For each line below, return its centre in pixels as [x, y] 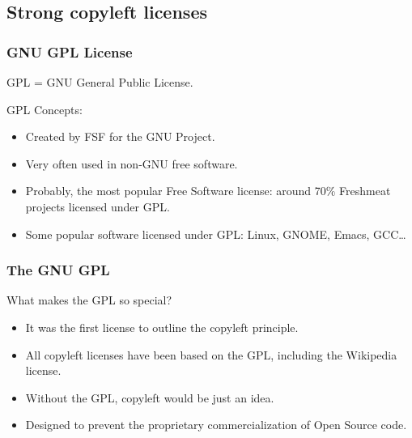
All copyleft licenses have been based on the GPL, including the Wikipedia [211, 354]
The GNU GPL [58, 270]
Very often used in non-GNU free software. [132, 163]
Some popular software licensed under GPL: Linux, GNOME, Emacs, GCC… [216, 234]
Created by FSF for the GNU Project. [120, 136]
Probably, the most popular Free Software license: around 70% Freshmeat [208, 191]
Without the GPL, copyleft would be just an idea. [150, 397]
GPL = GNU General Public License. [100, 82]
